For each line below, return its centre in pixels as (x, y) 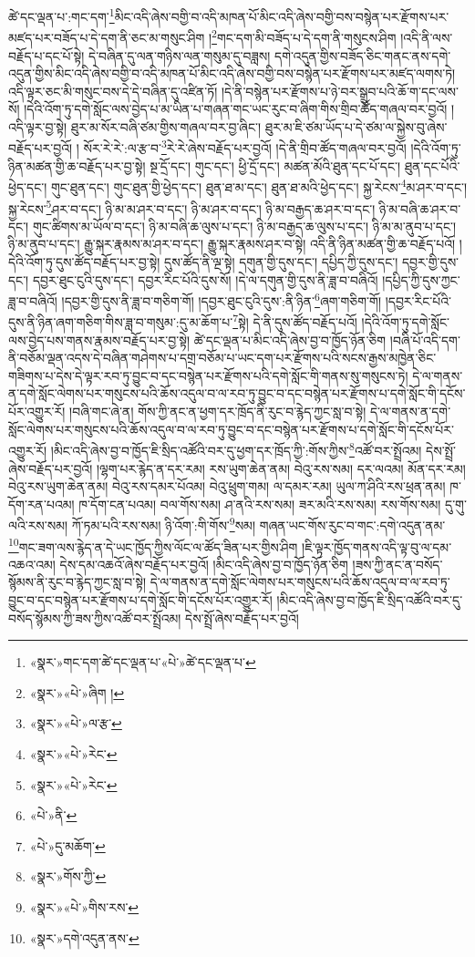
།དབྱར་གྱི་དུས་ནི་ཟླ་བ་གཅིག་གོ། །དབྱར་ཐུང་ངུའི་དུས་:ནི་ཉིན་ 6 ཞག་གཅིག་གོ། (222, 299)
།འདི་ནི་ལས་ (427, 37)
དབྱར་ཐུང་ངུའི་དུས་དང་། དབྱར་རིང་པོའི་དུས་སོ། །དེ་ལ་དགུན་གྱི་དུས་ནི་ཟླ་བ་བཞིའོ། (205, 279)
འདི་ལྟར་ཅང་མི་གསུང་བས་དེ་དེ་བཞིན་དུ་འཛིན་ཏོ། (113, 91)
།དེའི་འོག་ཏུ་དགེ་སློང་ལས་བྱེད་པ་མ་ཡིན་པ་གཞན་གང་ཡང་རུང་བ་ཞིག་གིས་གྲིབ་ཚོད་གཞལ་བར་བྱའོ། (236, 109)
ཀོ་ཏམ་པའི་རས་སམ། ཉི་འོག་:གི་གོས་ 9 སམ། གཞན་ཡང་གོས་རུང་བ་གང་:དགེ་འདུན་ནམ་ (258, 524)
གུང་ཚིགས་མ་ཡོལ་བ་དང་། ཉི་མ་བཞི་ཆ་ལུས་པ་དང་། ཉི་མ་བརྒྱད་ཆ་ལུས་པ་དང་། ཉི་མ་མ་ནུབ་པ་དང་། (244, 226)
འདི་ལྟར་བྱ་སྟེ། (38, 126)
